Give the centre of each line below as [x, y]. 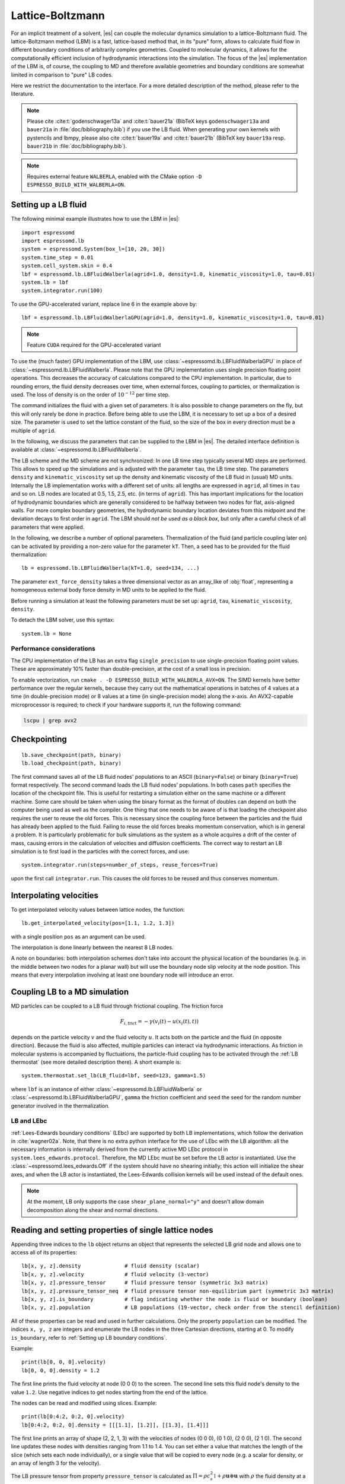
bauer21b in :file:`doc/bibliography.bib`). [77, 146]
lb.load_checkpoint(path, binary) [71, 763]
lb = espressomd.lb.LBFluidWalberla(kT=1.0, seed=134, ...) [111, 568]
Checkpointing [39, 739]
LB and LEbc [29, 1121]
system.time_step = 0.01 [57, 257]
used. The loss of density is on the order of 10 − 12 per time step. [90, 394]
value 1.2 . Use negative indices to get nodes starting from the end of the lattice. [109, 1392]
